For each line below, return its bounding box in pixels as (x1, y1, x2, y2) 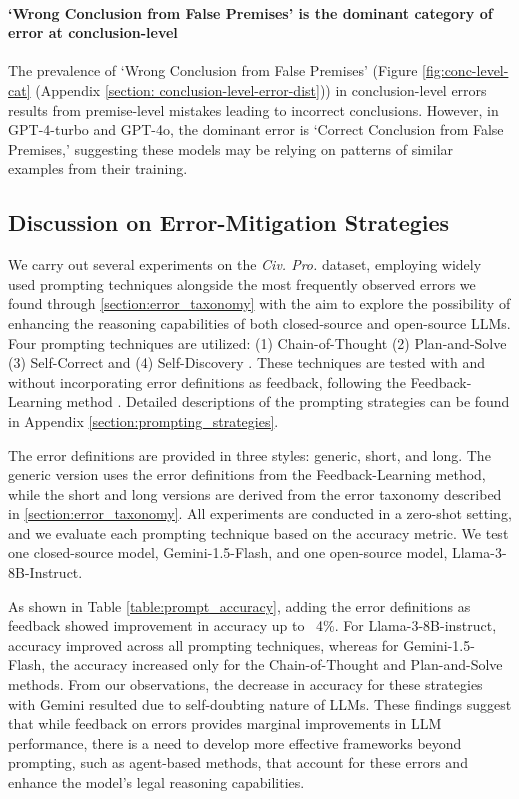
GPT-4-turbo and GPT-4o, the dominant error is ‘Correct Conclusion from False (8, 119, 504, 140)
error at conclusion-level (8, 22, 178, 43)
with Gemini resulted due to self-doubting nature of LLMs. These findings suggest (8, 693, 512, 714)
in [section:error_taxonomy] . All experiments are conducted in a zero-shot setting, (8, 503, 512, 524)
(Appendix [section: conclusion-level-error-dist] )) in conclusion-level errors (35, 79, 487, 100)
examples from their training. (8, 158, 188, 179)
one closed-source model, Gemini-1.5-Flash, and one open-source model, (8, 542, 448, 563)
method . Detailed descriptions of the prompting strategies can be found (66, 391, 510, 412)
